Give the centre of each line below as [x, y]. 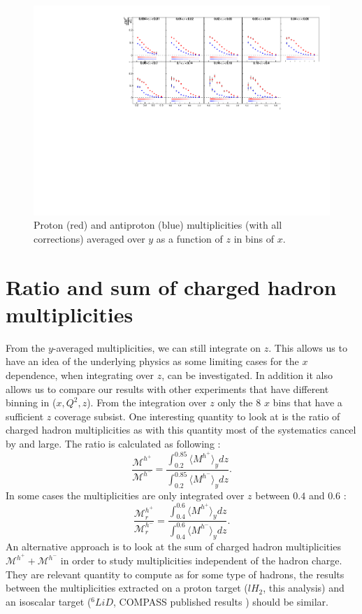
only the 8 [239, 402]
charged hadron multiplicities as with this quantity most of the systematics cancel [181, 430]
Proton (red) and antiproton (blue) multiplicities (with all [158, 225]
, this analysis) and [304, 588]
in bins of [254, 238]
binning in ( [31, 402]
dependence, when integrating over [80, 374]
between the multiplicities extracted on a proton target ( [127, 588]
